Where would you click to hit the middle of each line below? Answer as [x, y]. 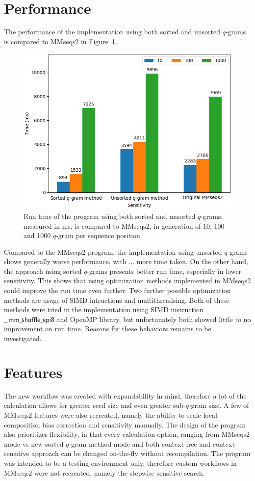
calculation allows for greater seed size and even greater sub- [95, 405]
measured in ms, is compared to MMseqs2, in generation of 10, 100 [124, 226]
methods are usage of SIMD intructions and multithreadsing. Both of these [117, 300]
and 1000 [37, 235]
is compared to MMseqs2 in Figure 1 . [61, 41]
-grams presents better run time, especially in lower [164, 271]
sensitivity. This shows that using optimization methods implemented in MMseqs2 [127, 281]
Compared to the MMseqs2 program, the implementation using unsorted [113, 252]
